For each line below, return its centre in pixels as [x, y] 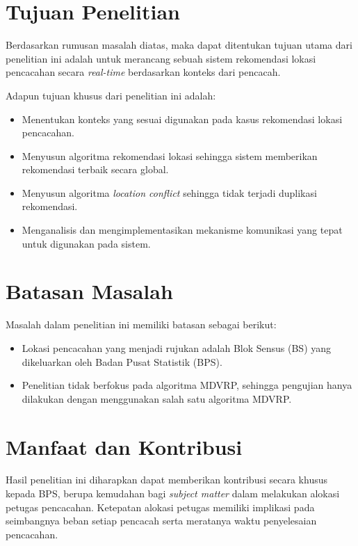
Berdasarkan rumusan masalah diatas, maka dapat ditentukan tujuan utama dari [179, 45]
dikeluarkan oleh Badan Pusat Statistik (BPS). [122, 361]
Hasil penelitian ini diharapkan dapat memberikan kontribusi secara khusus [166, 480]
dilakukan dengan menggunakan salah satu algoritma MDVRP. [157, 398]
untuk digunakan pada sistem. [86, 243]
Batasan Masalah [89, 291]
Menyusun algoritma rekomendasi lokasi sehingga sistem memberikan [170, 155]
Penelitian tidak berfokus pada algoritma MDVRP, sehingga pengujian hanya [187, 385]
